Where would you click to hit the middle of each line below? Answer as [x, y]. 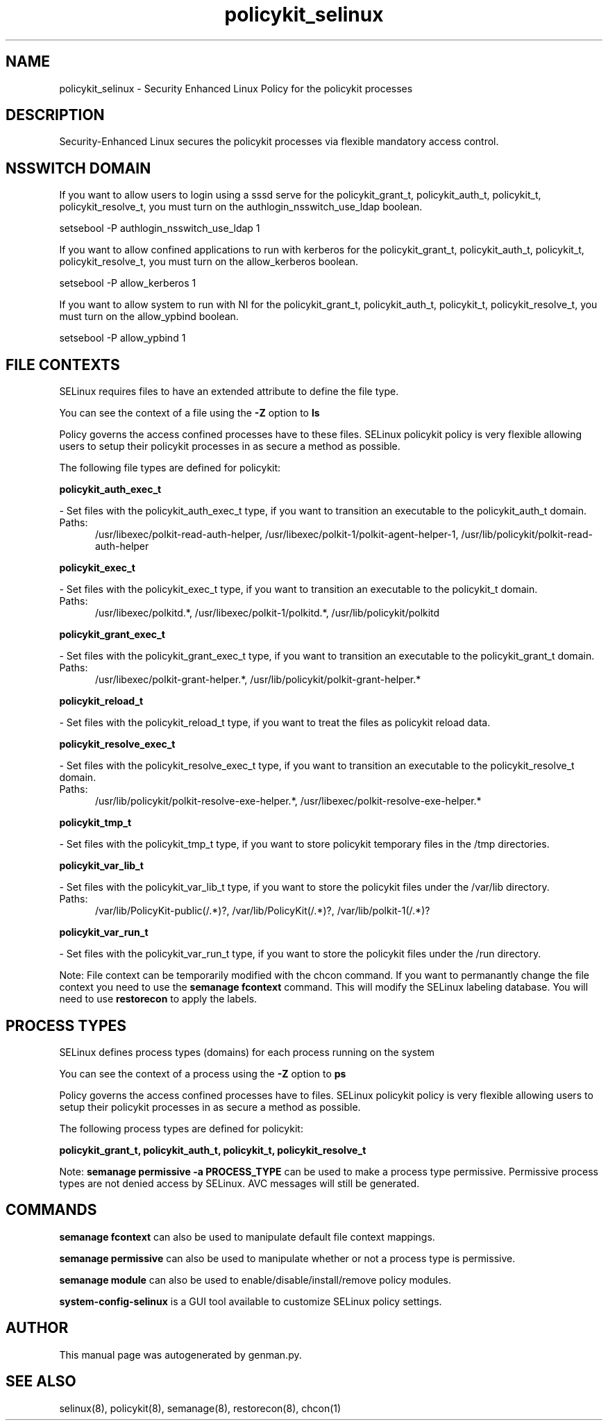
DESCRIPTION [55, 115]
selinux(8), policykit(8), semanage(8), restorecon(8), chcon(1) [200, 1408]
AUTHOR [37, 1328]
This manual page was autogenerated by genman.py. [180, 1354]
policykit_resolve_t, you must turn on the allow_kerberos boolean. [209, 262]
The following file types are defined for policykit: [170, 468]
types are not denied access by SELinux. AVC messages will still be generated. [239, 1183]
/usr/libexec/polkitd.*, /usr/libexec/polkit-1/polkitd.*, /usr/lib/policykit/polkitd [268, 613]
